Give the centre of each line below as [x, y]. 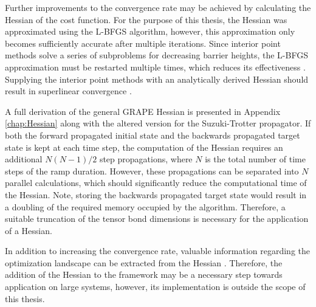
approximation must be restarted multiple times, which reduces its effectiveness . [155, 67]
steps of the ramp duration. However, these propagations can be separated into [152, 171]
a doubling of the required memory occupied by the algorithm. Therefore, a [145, 206]
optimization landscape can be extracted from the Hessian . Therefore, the [144, 262]
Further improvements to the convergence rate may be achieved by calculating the [158, 7]
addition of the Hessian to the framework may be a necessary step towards [144, 274]
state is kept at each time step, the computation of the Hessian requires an [144, 147]
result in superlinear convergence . [68, 91]
